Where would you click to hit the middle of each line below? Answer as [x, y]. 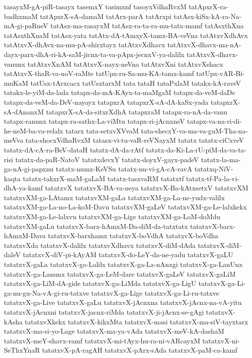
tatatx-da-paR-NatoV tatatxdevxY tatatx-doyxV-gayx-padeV [107, 159]
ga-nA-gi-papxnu [29, 169]
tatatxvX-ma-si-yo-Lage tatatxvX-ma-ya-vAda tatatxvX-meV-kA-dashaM [114, 331]
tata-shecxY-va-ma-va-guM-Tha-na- [194, 130]
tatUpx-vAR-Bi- [220, 73]
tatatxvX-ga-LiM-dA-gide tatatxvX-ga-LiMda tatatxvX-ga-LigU [100, 283]
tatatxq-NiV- [214, 169]
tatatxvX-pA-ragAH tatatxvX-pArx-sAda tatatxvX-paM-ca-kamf [140, 350]
